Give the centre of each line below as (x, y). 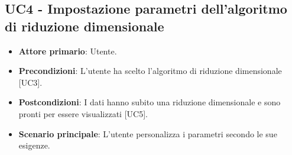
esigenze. (34, 145)
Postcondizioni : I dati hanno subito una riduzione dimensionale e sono (150, 102)
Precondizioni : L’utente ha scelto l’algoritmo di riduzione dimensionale (150, 71)
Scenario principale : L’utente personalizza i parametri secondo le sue (148, 133)
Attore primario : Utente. (68, 51)
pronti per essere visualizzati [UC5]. (83, 113)
